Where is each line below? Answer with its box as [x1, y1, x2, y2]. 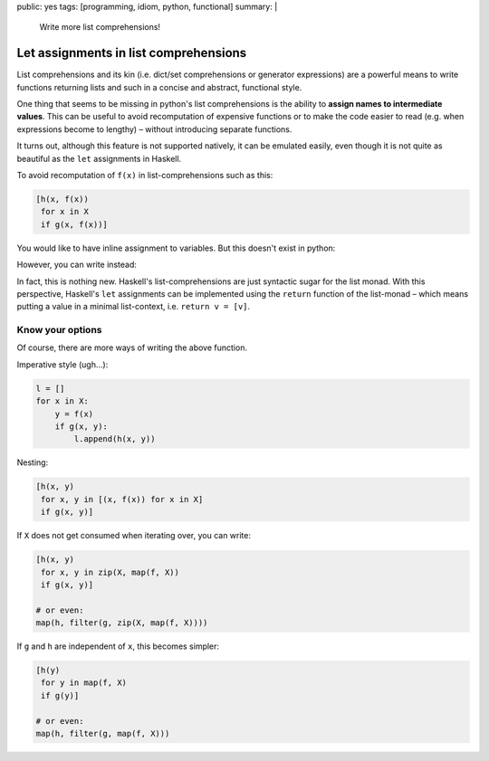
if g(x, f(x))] [41, 219, 109, 230]
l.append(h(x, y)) [73, 434, 156, 444]
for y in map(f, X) [41, 678, 127, 688]
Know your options [16, 324, 102, 337]
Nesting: [16, 457, 49, 468]
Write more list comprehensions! [39, 22, 161, 33]
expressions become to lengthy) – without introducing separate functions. [16, 123, 292, 135]
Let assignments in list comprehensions [16, 45, 247, 61]
